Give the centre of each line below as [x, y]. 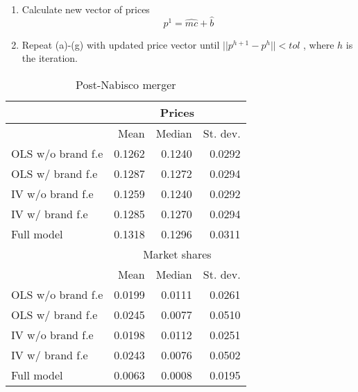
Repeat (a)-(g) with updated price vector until [121, 44]
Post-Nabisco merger [126, 84]
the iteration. [50, 58]
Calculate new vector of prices [86, 9]
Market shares [177, 254]
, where [319, 44]
